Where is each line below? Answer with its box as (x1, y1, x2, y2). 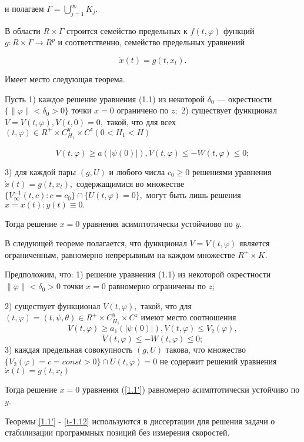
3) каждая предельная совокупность (5, 343, 133, 356)
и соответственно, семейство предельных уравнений (58, 36, 245, 48)
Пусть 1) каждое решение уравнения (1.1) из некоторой (5, 92, 205, 105)
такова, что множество (165, 343, 246, 356)
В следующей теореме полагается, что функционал (5, 237, 187, 249)
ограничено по (116, 104, 169, 116)
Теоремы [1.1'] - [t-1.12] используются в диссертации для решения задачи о (5, 414, 275, 427)
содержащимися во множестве (76, 177, 185, 189)
